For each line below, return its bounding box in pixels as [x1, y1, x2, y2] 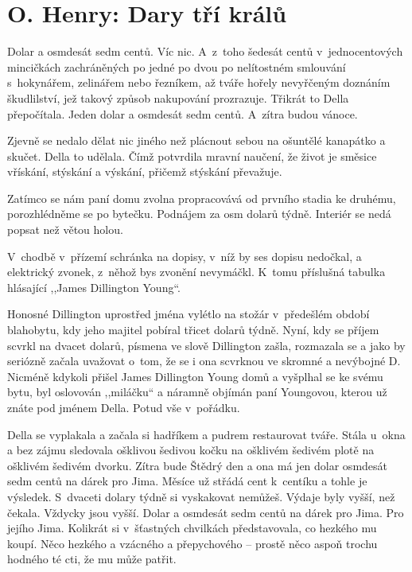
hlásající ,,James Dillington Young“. [7, 278, 181, 295]
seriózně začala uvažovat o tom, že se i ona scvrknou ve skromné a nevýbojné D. [7, 352, 401, 369]
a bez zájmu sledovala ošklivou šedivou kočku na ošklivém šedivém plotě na [7, 442, 375, 458]
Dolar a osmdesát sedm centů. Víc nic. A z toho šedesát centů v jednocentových [7, 43, 403, 60]
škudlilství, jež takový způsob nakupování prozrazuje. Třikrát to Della [7, 89, 349, 106]
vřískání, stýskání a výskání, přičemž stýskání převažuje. [7, 163, 282, 180]
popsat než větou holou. [7, 221, 123, 238]
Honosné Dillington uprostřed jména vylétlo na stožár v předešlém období [7, 305, 370, 322]
